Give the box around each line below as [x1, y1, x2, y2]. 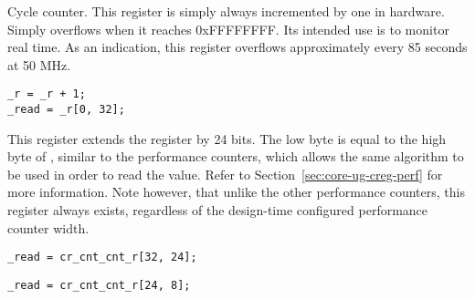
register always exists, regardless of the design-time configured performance [7, 201, 428, 220]
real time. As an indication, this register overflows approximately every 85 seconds [7, 37, 468, 57]
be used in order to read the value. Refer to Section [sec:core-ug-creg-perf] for [7, 164, 443, 183]
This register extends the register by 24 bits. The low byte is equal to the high [7, 129, 447, 148]
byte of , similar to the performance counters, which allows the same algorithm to [7, 147, 464, 166]
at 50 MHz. [7, 55, 71, 74]
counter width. [7, 218, 90, 237]
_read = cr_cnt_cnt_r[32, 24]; [7, 251, 197, 264]
